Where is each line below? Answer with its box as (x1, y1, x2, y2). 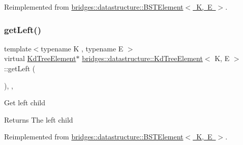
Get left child (4, 97, 45, 108)
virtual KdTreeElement (4, 53, 76, 64)
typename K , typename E (41, 43, 124, 53)
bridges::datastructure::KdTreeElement (82, 53, 203, 64)
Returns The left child (4, 114, 73, 125)
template (4, 43, 32, 53)
